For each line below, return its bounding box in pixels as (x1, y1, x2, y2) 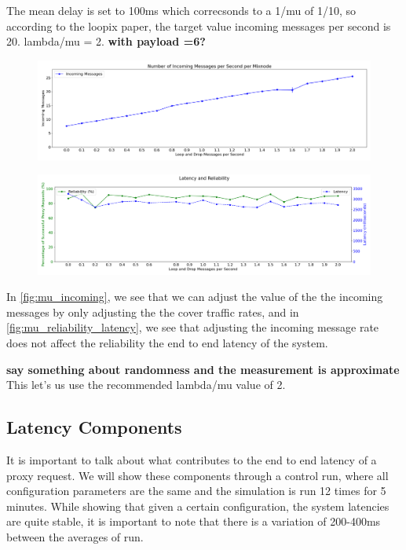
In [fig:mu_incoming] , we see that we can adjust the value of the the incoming (6, 288, 383, 305)
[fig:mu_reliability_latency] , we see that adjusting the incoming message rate (6, 319, 379, 335)
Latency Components (6, 415, 182, 439)
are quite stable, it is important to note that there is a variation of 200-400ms (6, 513, 381, 530)
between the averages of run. (6, 528, 144, 544)
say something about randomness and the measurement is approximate (6, 361, 400, 377)
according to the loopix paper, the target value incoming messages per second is (6, 17, 391, 34)
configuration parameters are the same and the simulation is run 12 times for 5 (6, 482, 386, 499)
